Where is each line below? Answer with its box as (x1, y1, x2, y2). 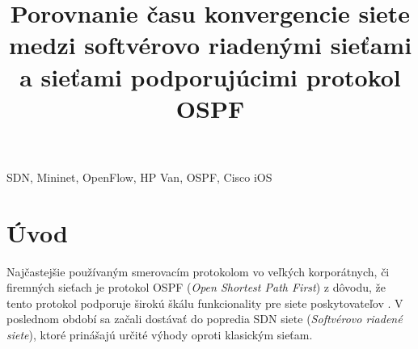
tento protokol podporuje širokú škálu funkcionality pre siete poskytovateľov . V (6, 294, 403, 311)
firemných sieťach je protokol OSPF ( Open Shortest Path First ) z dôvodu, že (6, 279, 386, 296)
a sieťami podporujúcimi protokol (19, 60, 401, 93)
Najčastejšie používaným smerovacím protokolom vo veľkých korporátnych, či (6, 263, 390, 280)
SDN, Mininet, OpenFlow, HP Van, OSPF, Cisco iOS (6, 168, 272, 185)
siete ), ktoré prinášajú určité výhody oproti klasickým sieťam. (6, 326, 313, 343)
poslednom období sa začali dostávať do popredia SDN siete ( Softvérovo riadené (6, 310, 403, 327)
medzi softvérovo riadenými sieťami (8, 28, 412, 61)
